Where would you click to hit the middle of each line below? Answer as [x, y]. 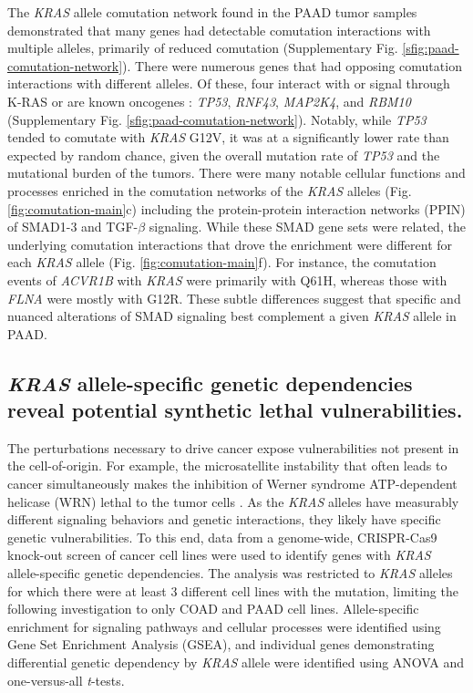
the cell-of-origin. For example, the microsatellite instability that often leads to [227, 465]
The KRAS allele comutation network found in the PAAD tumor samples [212, 12]
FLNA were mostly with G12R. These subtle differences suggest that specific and [234, 298]
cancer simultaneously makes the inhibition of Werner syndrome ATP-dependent [232, 484]
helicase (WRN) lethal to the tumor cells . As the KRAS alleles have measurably [233, 501]
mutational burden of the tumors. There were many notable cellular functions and [236, 173]
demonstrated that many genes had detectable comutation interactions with [219, 30]
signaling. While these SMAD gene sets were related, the [307, 227]
